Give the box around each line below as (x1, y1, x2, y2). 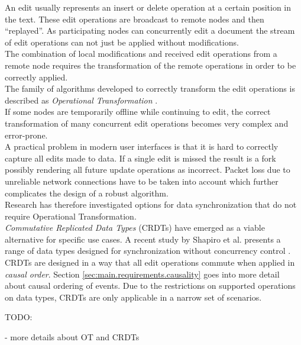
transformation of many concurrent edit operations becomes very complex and (5, 117, 289, 129)
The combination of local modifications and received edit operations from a (5, 47, 277, 60)
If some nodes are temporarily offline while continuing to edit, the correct (5, 105, 271, 118)
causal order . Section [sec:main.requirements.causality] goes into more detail (5, 267, 280, 280)
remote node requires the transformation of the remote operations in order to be (5, 59, 296, 71)
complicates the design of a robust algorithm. (5, 186, 169, 199)
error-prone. (5, 128, 48, 141)
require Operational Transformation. (5, 209, 137, 222)
